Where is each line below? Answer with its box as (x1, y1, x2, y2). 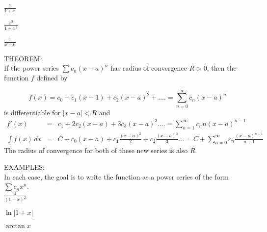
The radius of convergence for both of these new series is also (4, 145, 188, 155)
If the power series (4, 63, 59, 73)
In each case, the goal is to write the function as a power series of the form (4, 171, 229, 181)
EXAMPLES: (4, 162, 45, 172)
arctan (5, 223, 25, 230)
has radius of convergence (110, 63, 187, 73)
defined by (36, 73, 68, 83)
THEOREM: (4, 53, 42, 63)
